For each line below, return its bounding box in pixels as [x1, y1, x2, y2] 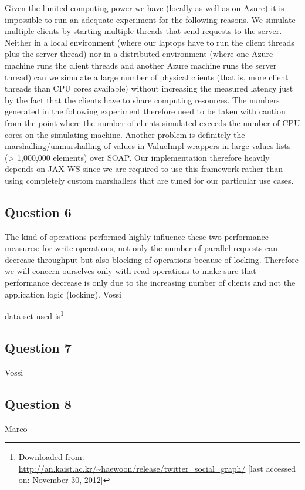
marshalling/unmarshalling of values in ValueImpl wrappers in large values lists [5, 140, 291, 152]
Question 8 [5, 394, 72, 413]
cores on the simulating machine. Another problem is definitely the [5, 128, 245, 140]
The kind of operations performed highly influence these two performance [5, 230, 269, 242]
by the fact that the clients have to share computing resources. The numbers [5, 93, 280, 106]
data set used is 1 [5, 308, 64, 322]
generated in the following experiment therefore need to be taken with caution [5, 105, 286, 117]
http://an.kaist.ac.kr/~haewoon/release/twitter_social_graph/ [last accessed [18, 462, 296, 474]
